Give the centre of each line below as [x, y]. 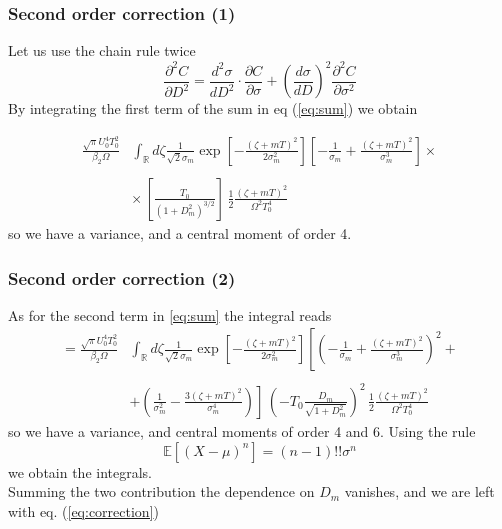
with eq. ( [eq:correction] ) [83, 510]
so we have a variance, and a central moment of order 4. [180, 233]
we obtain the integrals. [80, 471]
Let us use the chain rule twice [102, 50]
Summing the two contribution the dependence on [161, 491]
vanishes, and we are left [419, 491]
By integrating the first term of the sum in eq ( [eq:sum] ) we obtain [213, 108]
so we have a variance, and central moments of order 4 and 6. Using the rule [242, 431]
